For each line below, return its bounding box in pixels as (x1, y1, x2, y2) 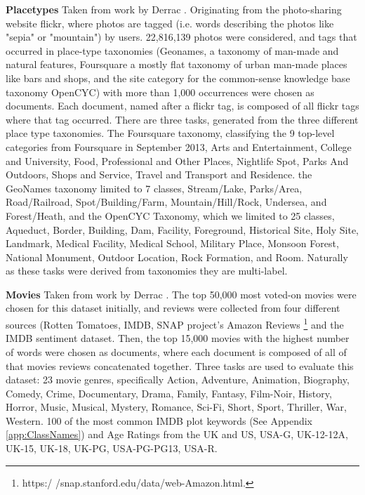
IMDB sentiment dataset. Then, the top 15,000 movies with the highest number (6, 331, 350, 345)
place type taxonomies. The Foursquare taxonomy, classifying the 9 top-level (6, 126, 335, 140)
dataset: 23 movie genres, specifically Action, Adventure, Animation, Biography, (6, 372, 350, 387)
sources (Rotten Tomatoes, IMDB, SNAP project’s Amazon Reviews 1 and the (6, 315, 344, 331)
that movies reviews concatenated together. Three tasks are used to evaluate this (6, 358, 354, 373)
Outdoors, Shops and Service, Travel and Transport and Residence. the (6, 167, 312, 182)
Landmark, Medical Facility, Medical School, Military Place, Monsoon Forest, (6, 236, 339, 251)
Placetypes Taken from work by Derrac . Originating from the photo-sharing (6, 2, 342, 16)
